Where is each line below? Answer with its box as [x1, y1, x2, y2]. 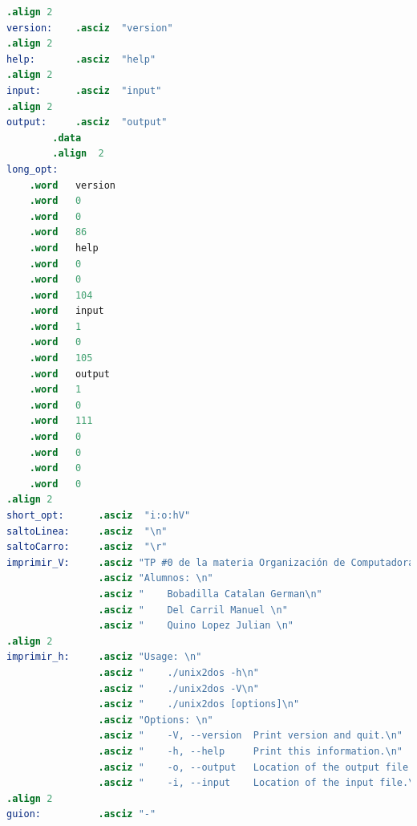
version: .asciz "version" [6, 22, 173, 34]
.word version [29, 179, 116, 191]
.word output [29, 368, 110, 380]
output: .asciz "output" [6, 116, 168, 128]
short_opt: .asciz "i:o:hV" [6, 510, 191, 521]
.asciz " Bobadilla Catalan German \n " [98, 588, 322, 600]
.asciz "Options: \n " [98, 714, 213, 726]
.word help [29, 242, 99, 254]
